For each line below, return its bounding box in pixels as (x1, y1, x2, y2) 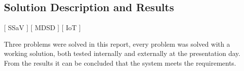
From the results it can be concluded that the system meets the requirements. (4, 57, 236, 68)
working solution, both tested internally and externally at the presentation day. (4, 48, 241, 58)
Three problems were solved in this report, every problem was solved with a (4, 38, 230, 49)
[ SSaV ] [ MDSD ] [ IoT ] (4, 22, 81, 33)
